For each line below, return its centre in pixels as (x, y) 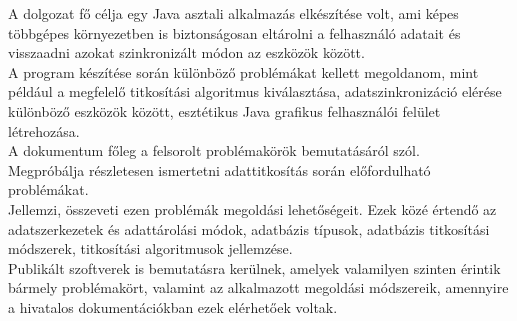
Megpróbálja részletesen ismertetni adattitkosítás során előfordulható (219, 169)
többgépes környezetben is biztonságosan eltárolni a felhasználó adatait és (234, 32)
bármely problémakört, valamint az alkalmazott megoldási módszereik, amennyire (258, 287)
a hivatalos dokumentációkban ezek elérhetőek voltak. (173, 306)
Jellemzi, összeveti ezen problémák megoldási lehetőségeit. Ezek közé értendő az (252, 208)
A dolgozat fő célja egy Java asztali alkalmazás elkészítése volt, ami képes (233, 13)
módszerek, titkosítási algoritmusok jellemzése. (150, 248)
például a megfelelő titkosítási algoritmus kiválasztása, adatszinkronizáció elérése (255, 91)
